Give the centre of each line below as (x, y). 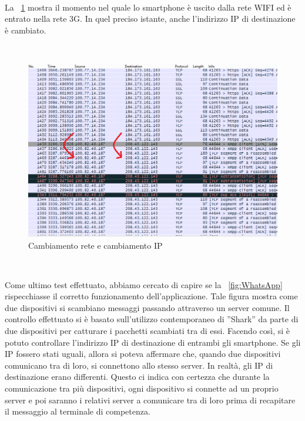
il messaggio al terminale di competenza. (78, 411)
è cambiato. (26, 30)
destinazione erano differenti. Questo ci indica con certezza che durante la (137, 377)
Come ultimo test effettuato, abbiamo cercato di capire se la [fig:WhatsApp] (144, 284)
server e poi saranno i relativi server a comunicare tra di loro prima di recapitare (150, 400)
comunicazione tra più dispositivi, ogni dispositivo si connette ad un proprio (142, 388)
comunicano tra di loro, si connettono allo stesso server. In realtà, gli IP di (139, 365)
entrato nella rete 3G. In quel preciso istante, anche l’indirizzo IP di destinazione (150, 19)
